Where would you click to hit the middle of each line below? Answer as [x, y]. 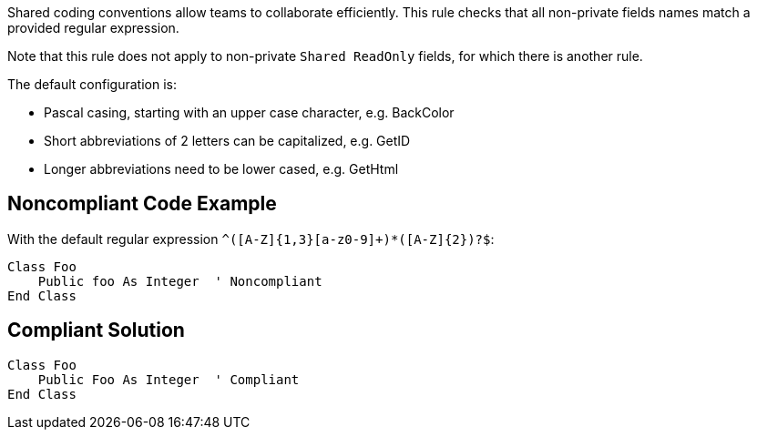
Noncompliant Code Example [142, 204]
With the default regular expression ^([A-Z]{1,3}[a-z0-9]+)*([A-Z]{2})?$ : [251, 239]
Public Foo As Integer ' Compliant [169, 379]
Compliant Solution [96, 330]
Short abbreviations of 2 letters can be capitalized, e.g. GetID [227, 141]
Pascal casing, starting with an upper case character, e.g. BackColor [249, 112]
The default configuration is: [92, 84]
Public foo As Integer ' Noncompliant [180, 281]
